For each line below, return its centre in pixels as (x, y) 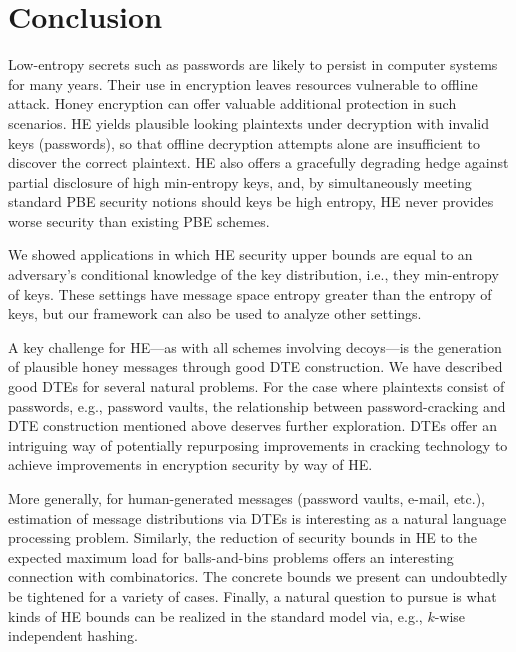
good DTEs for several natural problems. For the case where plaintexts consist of (256, 386)
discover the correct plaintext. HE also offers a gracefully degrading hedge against (258, 162)
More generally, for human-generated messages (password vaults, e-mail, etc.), (247, 498)
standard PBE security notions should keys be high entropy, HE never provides (251, 201)
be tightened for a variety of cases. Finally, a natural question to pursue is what (252, 595)
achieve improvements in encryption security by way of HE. (190, 464)
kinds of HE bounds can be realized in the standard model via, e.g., (215, 615)
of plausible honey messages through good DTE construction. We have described (255, 366)
